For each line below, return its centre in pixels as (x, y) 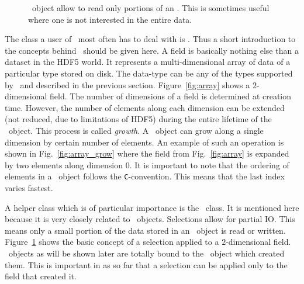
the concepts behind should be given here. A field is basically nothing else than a (152, 50)
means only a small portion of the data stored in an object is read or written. (145, 230)
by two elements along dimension (64, 164)
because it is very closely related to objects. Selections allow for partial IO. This (150, 219)
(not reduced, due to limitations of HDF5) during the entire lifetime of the (138, 119)
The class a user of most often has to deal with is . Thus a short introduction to (150, 39)
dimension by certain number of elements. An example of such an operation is (144, 142)
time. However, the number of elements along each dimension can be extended (145, 107)
